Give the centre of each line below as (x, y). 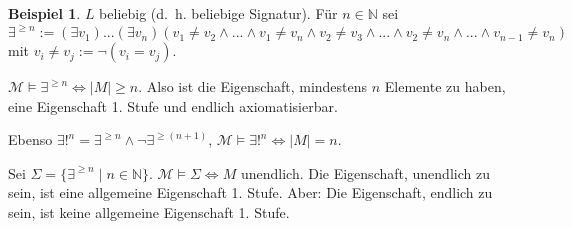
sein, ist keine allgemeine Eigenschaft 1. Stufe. (149, 212)
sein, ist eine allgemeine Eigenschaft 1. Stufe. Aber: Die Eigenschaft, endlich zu (250, 192)
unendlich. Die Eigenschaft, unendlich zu (365, 172)
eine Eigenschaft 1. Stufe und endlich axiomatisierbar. (173, 105)
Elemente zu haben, (445, 86)
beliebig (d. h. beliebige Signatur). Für (218, 13)
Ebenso (30, 139)
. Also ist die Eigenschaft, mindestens (253, 86)
